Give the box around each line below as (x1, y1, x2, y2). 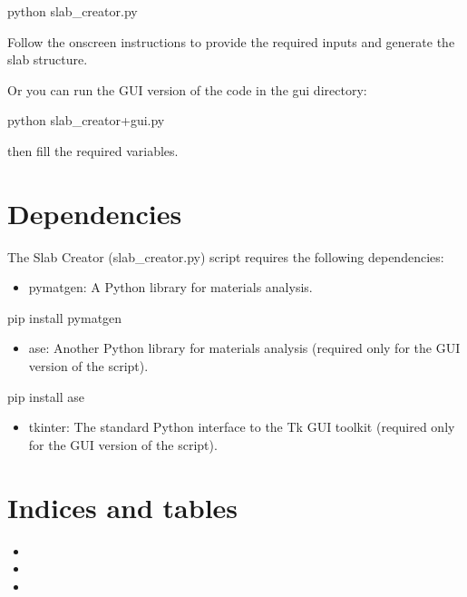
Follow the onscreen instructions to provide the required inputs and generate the (7, 32, 455, 51)
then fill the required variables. (7, 141, 179, 160)
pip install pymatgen (7, 308, 122, 327)
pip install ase (7, 387, 84, 406)
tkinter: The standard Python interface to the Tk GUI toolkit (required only (28, 417, 455, 436)
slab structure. (7, 50, 88, 69)
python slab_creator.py (7, 2, 138, 20)
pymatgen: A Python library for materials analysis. (28, 278, 313, 297)
